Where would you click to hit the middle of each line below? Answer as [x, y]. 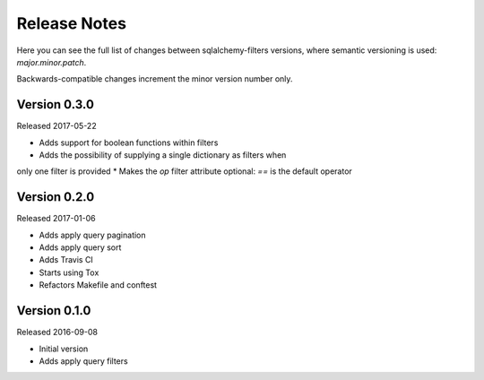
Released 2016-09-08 [57, 332]
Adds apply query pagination [93, 235]
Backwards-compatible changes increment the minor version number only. [155, 79]
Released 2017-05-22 [57, 126]
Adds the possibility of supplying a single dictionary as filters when [163, 155]
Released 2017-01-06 [56, 219]
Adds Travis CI [66, 260]
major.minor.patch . [52, 62]
